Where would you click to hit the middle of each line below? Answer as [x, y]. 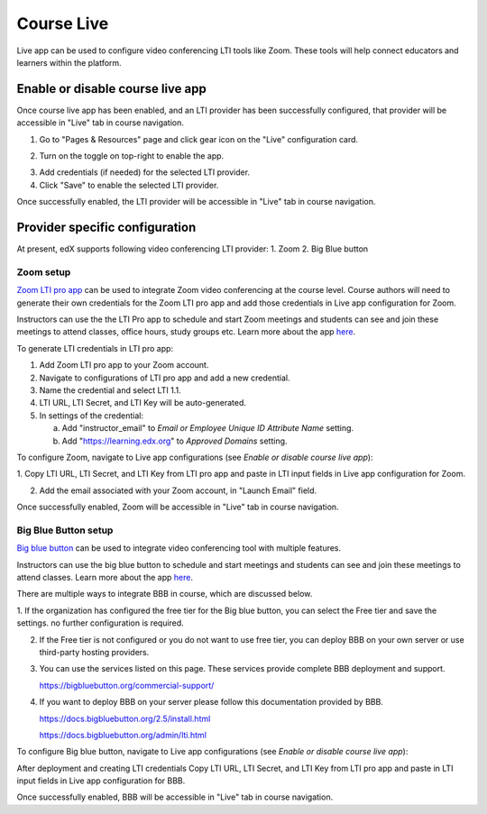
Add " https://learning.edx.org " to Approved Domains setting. [175, 441]
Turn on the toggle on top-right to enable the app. [132, 156]
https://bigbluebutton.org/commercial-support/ [127, 685]
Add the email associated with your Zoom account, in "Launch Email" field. [178, 490]
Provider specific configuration [106, 227]
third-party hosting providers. [94, 652]
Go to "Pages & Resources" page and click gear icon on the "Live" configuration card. [199, 139]
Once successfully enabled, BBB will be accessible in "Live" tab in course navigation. [175, 797]
